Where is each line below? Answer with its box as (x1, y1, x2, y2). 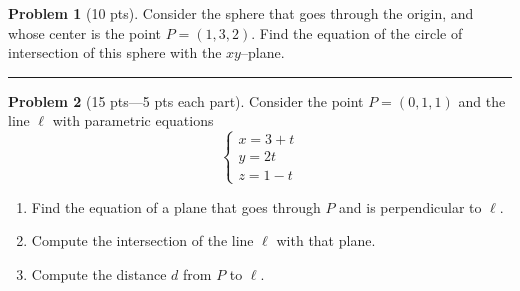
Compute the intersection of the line (31, 230, 254, 251)
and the (458, 90, 506, 111)
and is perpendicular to (339, 196, 482, 217)
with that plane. (276, 230, 376, 251)
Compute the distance (31, 263, 167, 284)
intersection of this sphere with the (8, 42, 222, 63)
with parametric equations (52, 110, 214, 131)
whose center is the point (8, 22, 162, 43)
